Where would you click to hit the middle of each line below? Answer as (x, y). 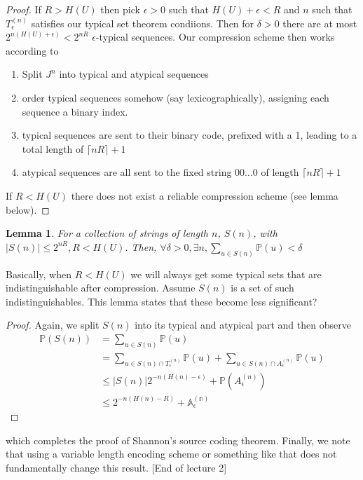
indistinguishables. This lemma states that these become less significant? (162, 301)
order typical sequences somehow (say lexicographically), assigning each (176, 97)
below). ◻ (28, 209)
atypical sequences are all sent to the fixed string (127, 172)
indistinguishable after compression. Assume (101, 288)
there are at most (320, 23)
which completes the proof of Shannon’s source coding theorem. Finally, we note (178, 440)
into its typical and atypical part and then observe (243, 325)
